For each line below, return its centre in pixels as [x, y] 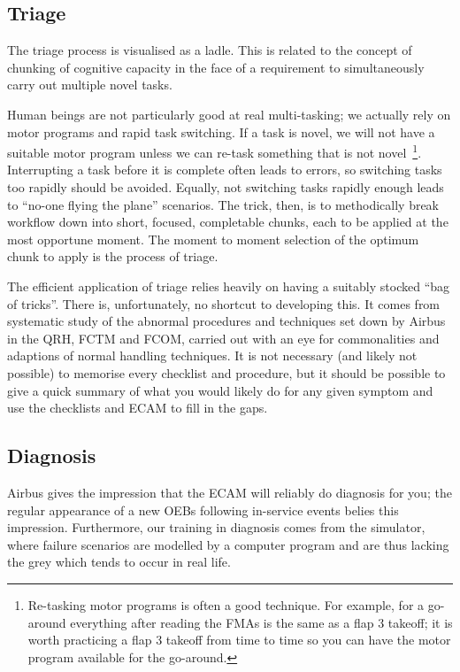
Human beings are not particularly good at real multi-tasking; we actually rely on [229, 114]
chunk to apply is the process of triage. [113, 256]
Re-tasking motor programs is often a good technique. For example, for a [226, 604]
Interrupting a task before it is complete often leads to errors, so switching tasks [225, 170]
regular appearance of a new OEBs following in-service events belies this [203, 510]
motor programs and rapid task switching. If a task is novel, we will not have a [221, 131]
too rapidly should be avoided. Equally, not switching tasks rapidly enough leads [226, 187]
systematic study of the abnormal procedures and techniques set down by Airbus [226, 321]
